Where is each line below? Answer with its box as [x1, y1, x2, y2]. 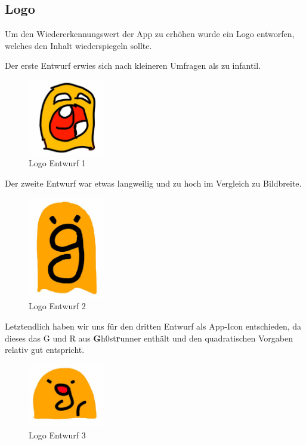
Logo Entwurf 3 [29, 428, 86, 441]
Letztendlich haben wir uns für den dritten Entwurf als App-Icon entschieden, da [5, 320, 302, 332]
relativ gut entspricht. [5, 343, 85, 356]
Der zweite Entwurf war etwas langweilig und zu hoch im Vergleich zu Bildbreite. [5, 177, 302, 189]
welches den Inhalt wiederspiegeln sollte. [5, 39, 152, 51]
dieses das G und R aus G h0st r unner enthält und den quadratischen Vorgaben [5, 331, 293, 344]
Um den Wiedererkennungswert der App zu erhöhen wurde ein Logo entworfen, [5, 28, 295, 40]
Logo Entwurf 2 [29, 300, 86, 312]
